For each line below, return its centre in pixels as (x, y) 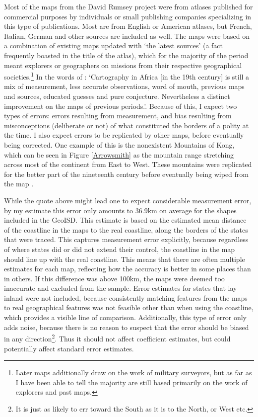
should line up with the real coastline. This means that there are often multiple (125, 259)
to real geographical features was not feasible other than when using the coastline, (129, 307)
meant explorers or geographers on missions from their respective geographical (123, 65)
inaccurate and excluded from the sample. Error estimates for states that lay (121, 288)
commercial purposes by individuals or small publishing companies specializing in (128, 16)
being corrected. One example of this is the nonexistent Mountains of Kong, (119, 144)
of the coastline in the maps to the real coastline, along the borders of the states (126, 229)
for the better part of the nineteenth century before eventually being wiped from (126, 174)
